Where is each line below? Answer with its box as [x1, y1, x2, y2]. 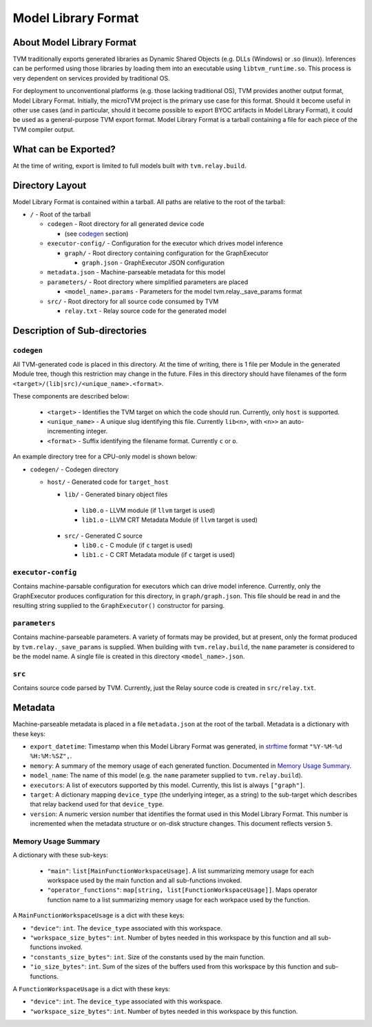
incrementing [47, 427, 85, 436]
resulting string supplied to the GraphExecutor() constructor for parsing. [12, 602, 225, 610]
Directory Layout [12, 179, 87, 191]
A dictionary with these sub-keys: [12, 851, 108, 860]
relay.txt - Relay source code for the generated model [64, 307, 227, 315]
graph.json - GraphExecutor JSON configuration [81, 258, 225, 267]
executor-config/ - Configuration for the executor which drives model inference [47, 239, 283, 247]
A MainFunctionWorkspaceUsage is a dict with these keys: [12, 911, 185, 919]
